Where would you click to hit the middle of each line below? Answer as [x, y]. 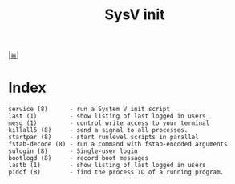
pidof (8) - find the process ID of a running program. [116, 172]
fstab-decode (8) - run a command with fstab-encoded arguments [118, 144]
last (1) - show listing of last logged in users [107, 116]
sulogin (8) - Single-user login [73, 151]
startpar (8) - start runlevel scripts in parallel [103, 138]
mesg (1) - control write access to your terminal [109, 123]
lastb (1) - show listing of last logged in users [107, 166]
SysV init [135, 15]
